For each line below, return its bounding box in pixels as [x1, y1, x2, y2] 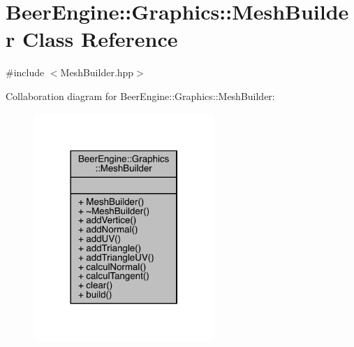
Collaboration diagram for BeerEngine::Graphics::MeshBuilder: [6, 88, 275, 103]
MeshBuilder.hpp [60, 65, 134, 80]
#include [6, 65, 45, 80]
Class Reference [22, 24, 178, 53]
